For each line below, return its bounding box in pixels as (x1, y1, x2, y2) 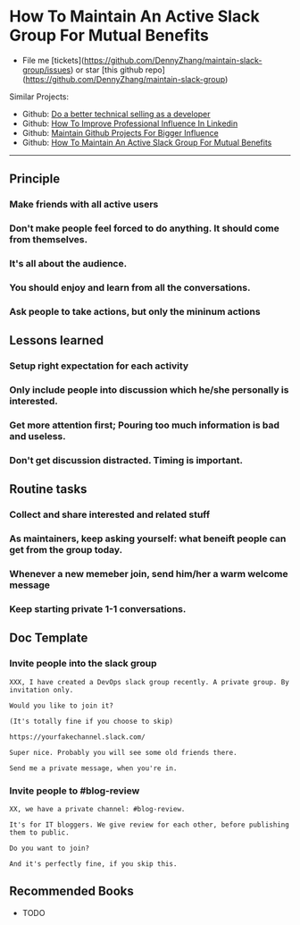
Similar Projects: (9, 91, 70, 102)
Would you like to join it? (9, 700, 114, 710)
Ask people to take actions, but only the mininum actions (9, 305, 261, 318)
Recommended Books (9, 884, 134, 899)
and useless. (9, 430, 66, 443)
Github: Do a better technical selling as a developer (21, 108, 212, 119)
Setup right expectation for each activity (9, 360, 189, 372)
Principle (9, 172, 61, 187)
